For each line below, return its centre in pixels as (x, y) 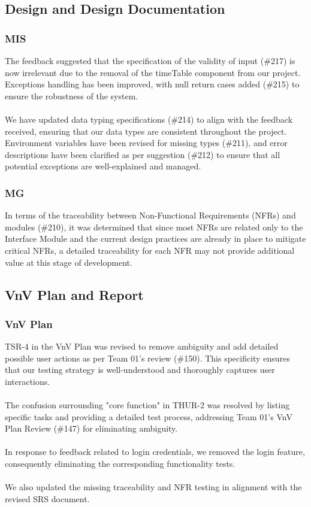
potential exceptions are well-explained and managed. (103, 166)
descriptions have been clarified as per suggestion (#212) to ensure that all (143, 154)
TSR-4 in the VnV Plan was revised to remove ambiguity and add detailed (142, 346)
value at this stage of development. (69, 262)
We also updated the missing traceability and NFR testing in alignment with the (153, 487)
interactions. (28, 381)
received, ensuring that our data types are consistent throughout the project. (146, 131)
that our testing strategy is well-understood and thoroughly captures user (140, 370)
